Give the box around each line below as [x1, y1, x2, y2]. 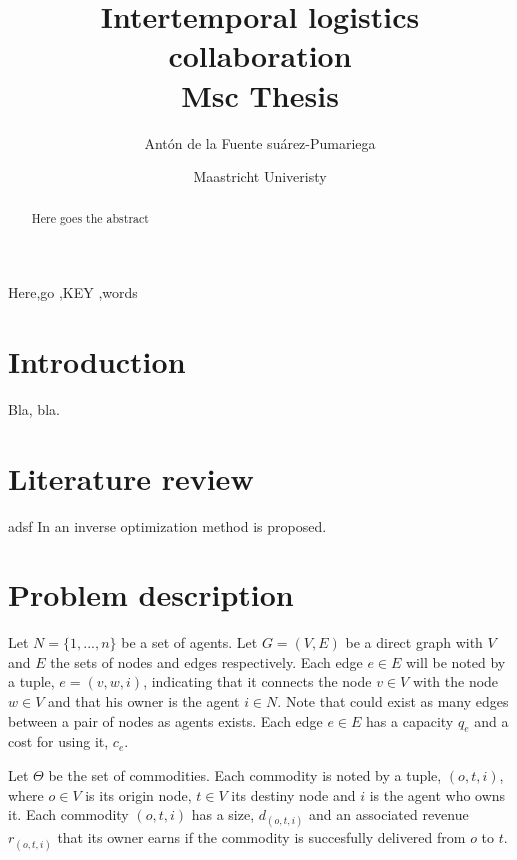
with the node [412, 671, 499, 692]
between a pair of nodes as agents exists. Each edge [8, 710, 323, 731]
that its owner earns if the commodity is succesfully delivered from [57, 827, 466, 848]
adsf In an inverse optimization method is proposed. [8, 515, 327, 536]
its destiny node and [231, 784, 356, 805]
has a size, [191, 804, 255, 825]
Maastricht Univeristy [193, 166, 327, 187]
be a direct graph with [345, 632, 483, 653]
